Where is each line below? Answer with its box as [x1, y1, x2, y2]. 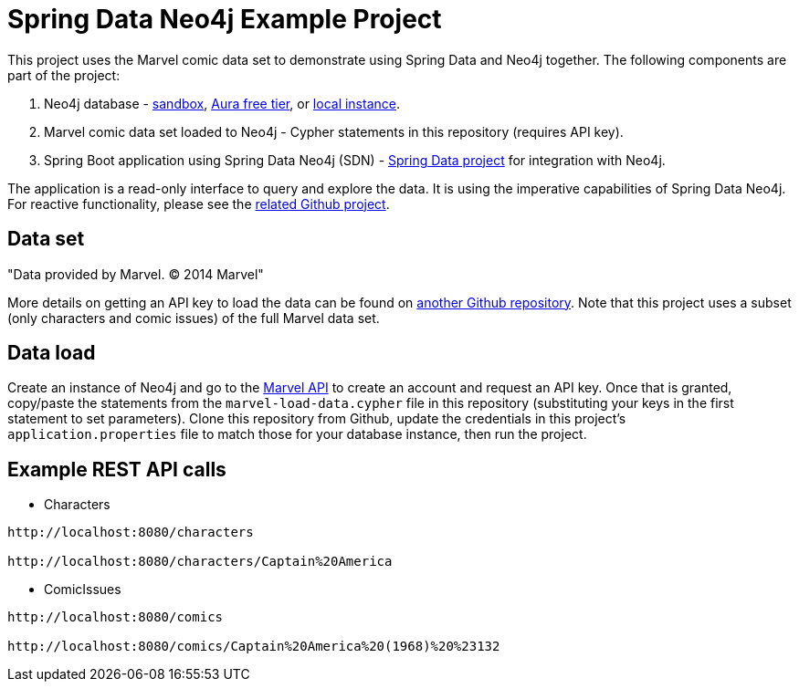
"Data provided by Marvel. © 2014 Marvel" [7, 266, 264, 282]
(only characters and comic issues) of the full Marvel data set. [7, 309, 380, 326]
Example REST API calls [7, 457, 226, 481]
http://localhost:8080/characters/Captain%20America [7, 554, 393, 569]
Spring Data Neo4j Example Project [7, 4, 442, 35]
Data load [7, 341, 96, 365]
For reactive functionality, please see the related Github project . [7, 195, 390, 212]
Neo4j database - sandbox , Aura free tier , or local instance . [44, 95, 400, 111]
